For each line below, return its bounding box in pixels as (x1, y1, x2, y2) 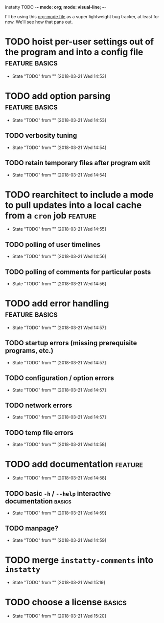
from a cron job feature (5, 210, 96, 221)
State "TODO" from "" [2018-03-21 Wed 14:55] (12, 226, 106, 232)
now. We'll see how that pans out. (5, 19, 73, 25)
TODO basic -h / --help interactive (5, 489, 111, 498)
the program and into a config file (5, 47, 143, 58)
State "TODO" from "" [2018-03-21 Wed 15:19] (12, 579, 105, 585)
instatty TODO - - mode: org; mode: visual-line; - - (5, 4, 107, 10)
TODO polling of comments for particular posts (5, 267, 151, 276)
